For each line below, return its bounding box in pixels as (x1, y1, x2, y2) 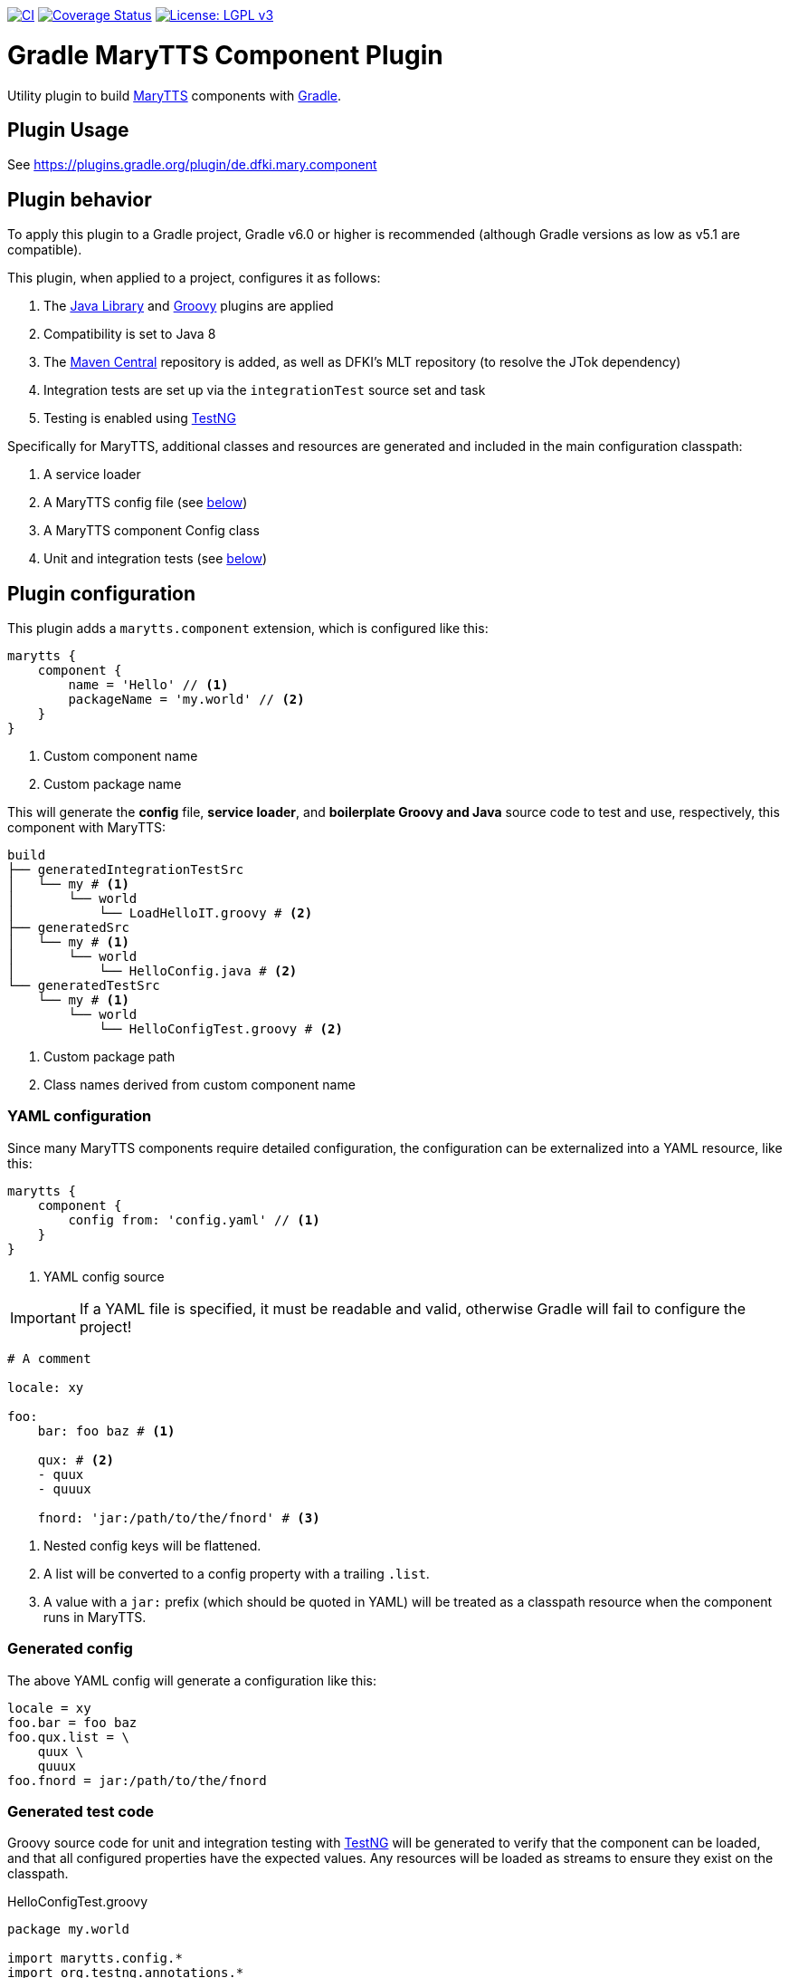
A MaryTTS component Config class (43, 523, 260, 539)
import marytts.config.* (7, 1951, 183, 1966)
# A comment (7, 1350, 91, 1366)
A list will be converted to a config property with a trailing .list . (43, 1565, 430, 1581)
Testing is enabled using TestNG (43, 410, 236, 427)
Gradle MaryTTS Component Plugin (7, 39, 443, 71)
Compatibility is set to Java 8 (43, 326, 216, 342)
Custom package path (43, 1049, 176, 1065)
